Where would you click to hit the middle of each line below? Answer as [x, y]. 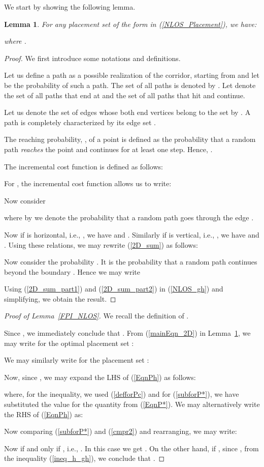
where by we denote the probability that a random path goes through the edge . [129, 217]
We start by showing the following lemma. [70, 7]
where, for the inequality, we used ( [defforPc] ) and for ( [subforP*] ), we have [122, 394]
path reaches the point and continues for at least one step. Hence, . [108, 149]
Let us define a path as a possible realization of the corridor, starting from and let [132, 75]
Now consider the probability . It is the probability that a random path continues [131, 262]
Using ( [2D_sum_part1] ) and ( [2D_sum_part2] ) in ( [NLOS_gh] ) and [114, 289]
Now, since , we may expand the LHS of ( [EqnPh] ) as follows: [100, 377]
